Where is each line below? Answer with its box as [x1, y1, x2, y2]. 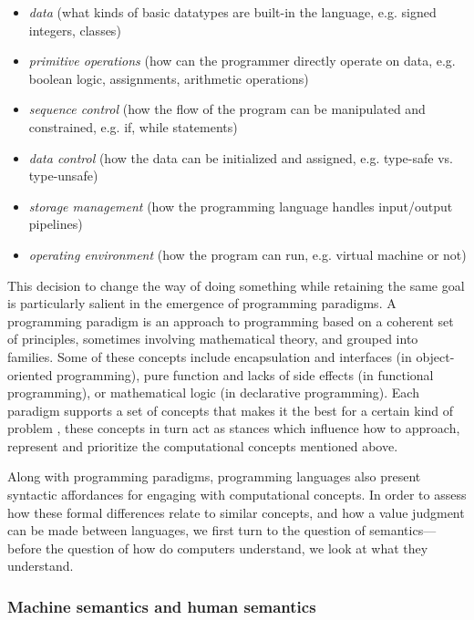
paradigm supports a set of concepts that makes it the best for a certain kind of [7, 400, 454, 419]
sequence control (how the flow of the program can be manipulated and [28, 99, 426, 119]
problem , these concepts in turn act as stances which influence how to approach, [7, 418, 460, 438]
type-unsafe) [28, 166, 98, 185]
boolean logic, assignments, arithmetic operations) [28, 68, 309, 88]
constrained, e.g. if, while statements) [28, 117, 238, 136]
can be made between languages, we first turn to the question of [7, 521, 366, 540]
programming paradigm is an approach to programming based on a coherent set [7, 311, 454, 330]
